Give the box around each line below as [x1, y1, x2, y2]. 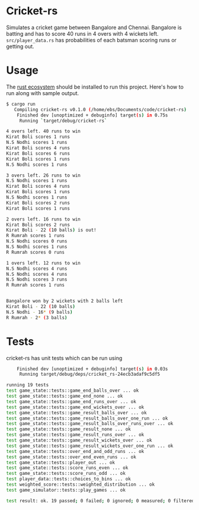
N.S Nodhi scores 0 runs [6, 238, 68, 244]
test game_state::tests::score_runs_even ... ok [6, 465, 129, 471]
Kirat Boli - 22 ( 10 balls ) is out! [6, 227, 97, 233]
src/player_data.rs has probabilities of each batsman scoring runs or [6, 36, 176, 43]
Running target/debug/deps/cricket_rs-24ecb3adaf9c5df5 [19, 372, 161, 377]
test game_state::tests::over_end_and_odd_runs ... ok [6, 448, 145, 454]
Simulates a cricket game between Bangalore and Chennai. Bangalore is [6, 24, 182, 31]
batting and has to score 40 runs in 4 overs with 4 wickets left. [6, 30, 159, 37]
